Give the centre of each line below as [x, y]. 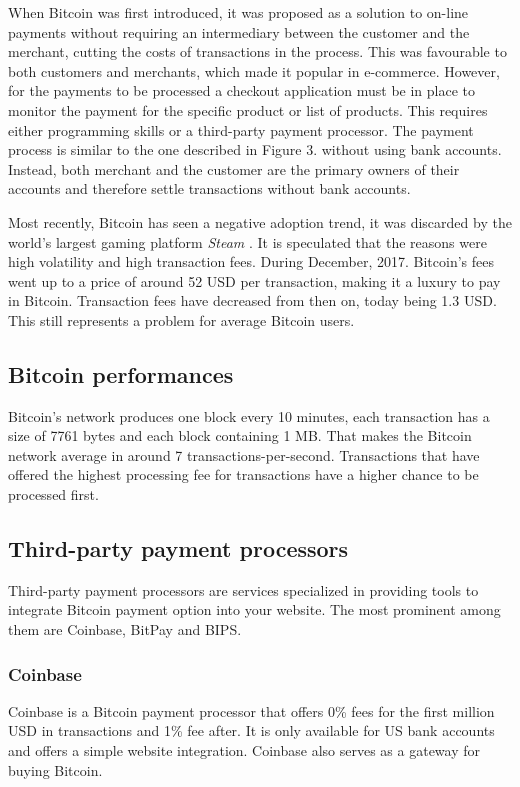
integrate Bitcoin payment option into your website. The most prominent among [254, 609]
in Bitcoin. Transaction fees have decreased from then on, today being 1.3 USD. [252, 300]
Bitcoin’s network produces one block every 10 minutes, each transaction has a [249, 415]
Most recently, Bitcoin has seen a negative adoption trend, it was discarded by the [260, 221]
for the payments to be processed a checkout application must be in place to [242, 90]
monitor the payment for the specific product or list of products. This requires [248, 109]
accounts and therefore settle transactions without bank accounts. [209, 188]
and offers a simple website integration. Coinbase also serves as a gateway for [244, 750]
